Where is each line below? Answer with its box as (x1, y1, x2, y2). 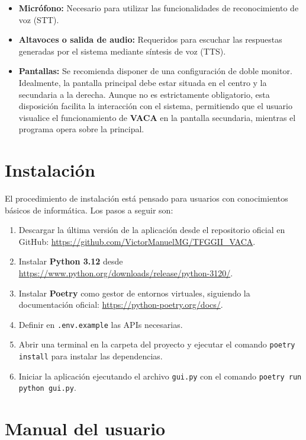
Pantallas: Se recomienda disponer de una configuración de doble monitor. (18, 65, 292, 77)
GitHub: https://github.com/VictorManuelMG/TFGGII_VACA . (18, 235, 256, 247)
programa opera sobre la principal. (18, 123, 144, 135)
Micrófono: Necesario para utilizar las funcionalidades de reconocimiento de (18, 2, 299, 14)
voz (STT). (18, 13, 59, 25)
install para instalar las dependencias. (18, 350, 163, 362)
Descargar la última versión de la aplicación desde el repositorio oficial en (18, 224, 285, 236)
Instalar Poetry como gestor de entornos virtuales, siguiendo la (18, 286, 250, 299)
